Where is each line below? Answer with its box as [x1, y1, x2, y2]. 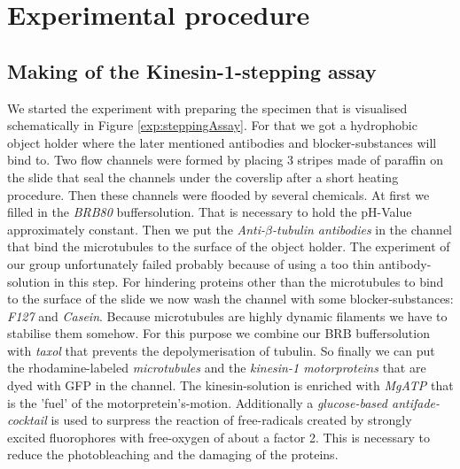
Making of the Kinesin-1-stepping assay [7, 57, 377, 84]
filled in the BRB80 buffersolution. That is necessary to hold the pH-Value [7, 203, 412, 221]
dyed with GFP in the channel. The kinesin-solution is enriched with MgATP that [7, 376, 454, 395]
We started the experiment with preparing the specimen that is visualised [7, 98, 408, 117]
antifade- [391, 393, 440, 411]
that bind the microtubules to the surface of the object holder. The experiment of [7, 237, 450, 256]
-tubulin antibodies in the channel [271, 219, 453, 238]
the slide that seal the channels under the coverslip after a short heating [7, 167, 399, 186]
